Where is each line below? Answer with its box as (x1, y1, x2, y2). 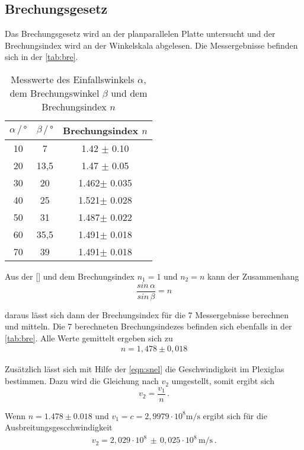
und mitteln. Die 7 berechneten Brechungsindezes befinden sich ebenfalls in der (5, 320, 292, 332)
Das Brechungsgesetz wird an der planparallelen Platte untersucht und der (5, 27, 276, 40)
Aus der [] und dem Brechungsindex (5, 270, 135, 282)
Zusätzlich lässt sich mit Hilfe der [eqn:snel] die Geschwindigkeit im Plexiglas (5, 363, 284, 375)
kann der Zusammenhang (207, 270, 299, 282)
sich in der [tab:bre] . (5, 50, 78, 63)
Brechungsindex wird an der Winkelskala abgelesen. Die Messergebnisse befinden (5, 39, 298, 51)
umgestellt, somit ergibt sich (171, 375, 274, 387)
